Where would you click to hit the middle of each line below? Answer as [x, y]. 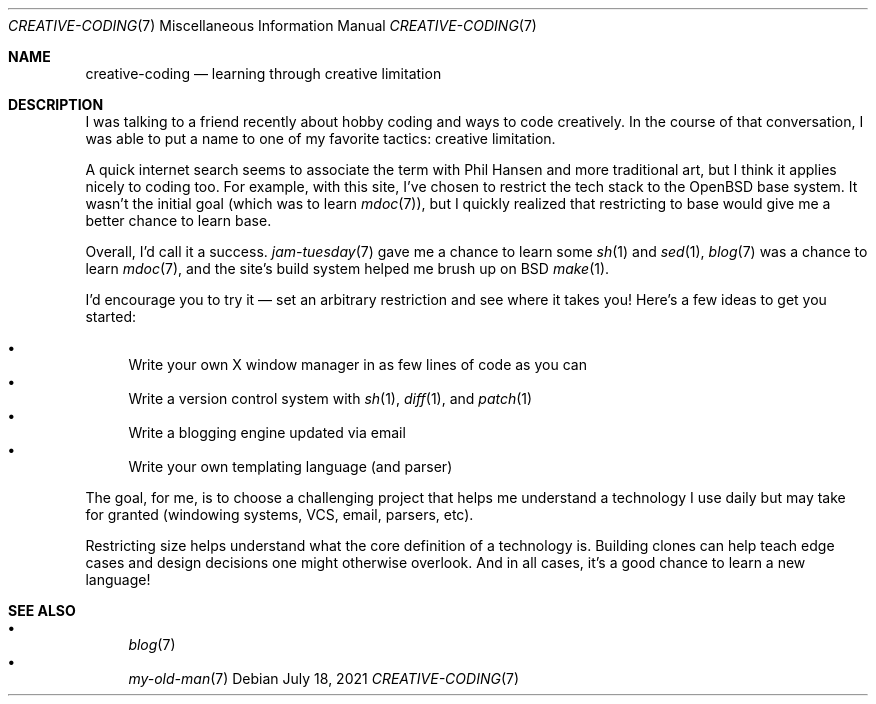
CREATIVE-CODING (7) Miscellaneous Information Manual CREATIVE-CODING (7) [272, 25]
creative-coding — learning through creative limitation [263, 73]
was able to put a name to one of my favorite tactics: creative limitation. [320, 138]
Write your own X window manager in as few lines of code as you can [357, 364]
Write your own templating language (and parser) [290, 466]
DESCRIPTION [56, 104]
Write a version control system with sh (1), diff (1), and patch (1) [330, 398]
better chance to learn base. [178, 220]
